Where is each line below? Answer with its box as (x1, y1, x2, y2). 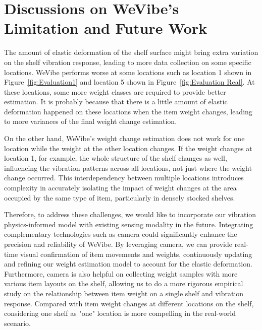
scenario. (4, 317, 31, 328)
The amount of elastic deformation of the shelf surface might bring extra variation (4, 47, 258, 57)
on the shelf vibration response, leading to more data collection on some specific (4, 56, 251, 67)
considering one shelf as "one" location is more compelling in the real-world (4, 308, 236, 318)
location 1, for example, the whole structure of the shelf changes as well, (4, 153, 227, 163)
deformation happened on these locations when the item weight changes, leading (4, 106, 252, 116)
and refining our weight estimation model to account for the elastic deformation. (4, 258, 252, 269)
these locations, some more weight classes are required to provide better (4, 86, 226, 97)
